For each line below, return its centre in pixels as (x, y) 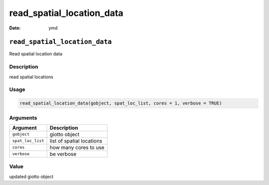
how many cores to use (77, 147)
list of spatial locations (76, 141)
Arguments (23, 118)
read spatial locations (31, 77)
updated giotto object (31, 177)
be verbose (63, 154)
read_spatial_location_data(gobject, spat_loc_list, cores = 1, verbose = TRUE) (121, 103)
